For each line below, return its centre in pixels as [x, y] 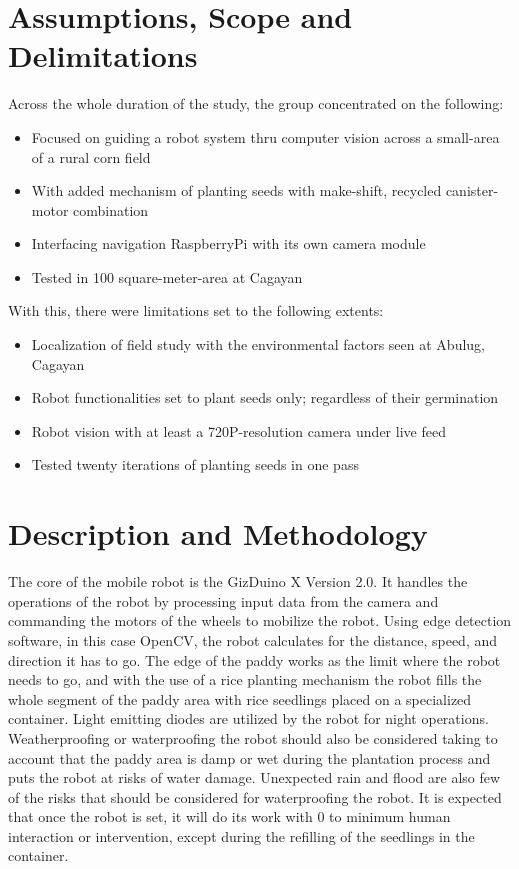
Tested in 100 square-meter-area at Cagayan [167, 276]
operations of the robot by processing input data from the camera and [223, 600]
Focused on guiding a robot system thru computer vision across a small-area [265, 136]
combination [111, 209]
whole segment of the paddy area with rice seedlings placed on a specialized [240, 698]
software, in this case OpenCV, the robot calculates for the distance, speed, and [253, 639]
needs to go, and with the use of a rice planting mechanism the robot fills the [245, 679]
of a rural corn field [91, 156]
